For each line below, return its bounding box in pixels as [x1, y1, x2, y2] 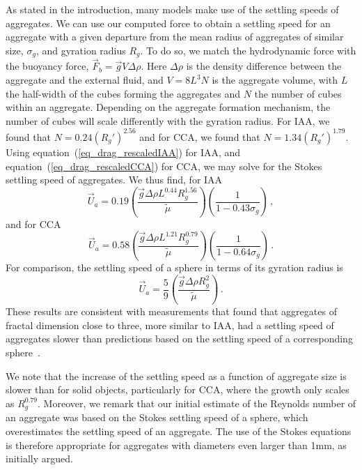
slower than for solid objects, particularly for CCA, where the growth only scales [6, 382, 349, 397]
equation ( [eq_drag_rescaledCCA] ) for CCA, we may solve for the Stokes [6, 158, 322, 173]
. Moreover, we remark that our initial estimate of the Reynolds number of [38, 395, 356, 410]
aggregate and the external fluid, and [6, 73, 164, 87]
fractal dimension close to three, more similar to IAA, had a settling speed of [6, 317, 334, 332]
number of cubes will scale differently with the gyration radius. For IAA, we [6, 113, 330, 128]
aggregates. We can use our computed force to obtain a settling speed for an [6, 15, 331, 30]
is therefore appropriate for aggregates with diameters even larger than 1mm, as [6, 437, 347, 452]
